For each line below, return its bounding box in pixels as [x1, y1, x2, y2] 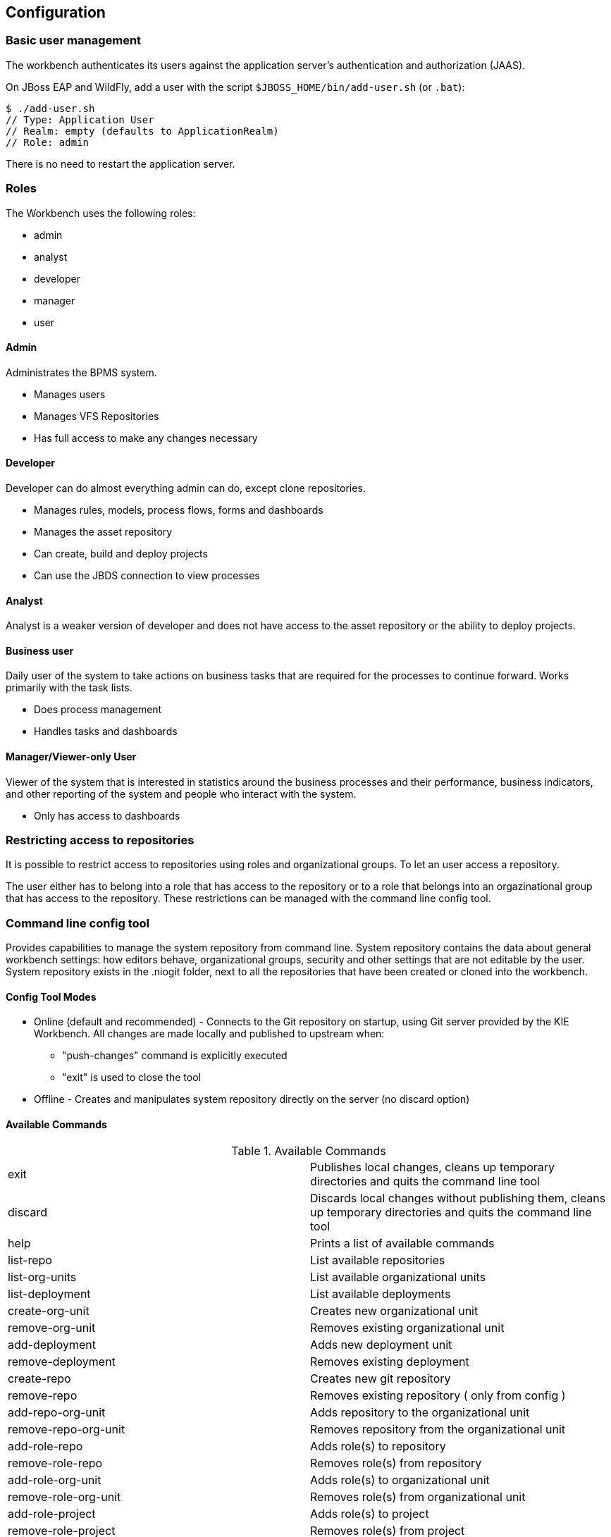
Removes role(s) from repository [310, 1455, 482, 1470]
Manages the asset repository [34, 525, 173, 538]
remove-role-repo [8, 1455, 103, 1470]
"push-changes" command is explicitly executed [62, 1049, 288, 1062]
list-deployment [8, 1286, 91, 1301]
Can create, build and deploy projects [34, 547, 208, 560]
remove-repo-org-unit [8, 1421, 125, 1436]
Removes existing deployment [310, 1354, 469, 1369]
